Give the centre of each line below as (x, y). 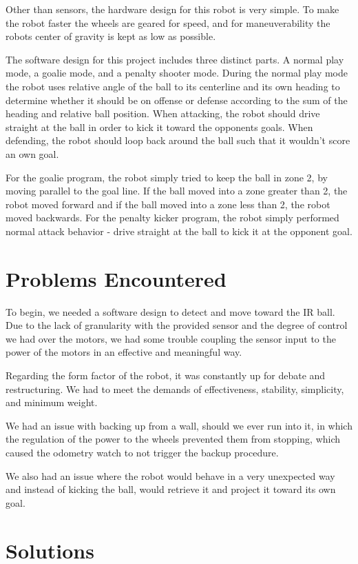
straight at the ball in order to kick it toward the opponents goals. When (159, 127)
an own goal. (32, 153)
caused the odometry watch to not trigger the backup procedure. (142, 452)
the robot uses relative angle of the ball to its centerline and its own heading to (173, 86)
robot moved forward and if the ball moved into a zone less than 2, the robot (168, 204)
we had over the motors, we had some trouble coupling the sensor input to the (171, 338)
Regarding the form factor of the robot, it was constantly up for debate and (166, 375)
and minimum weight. (52, 402)
